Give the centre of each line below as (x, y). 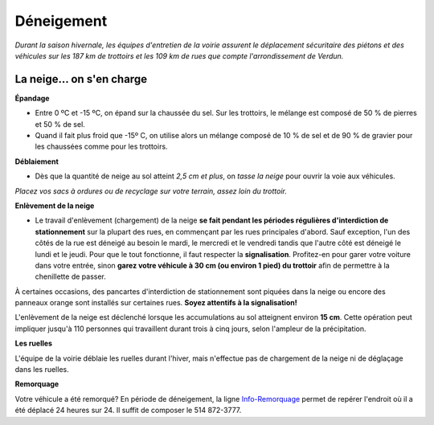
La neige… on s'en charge (81, 79)
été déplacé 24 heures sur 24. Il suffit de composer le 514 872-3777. (128, 411)
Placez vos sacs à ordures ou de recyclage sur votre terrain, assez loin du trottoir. (151, 191)
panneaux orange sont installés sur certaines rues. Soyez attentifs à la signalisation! (156, 303)
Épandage (32, 98)
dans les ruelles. (42, 370)
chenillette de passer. (70, 276)
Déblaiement (37, 161)
